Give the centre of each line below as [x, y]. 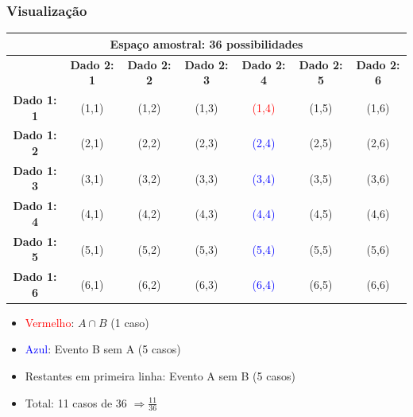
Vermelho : [50, 322]
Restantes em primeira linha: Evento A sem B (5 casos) [160, 376]
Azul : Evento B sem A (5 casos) [103, 349]
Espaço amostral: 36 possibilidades [206, 43]
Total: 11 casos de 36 [76, 402]
